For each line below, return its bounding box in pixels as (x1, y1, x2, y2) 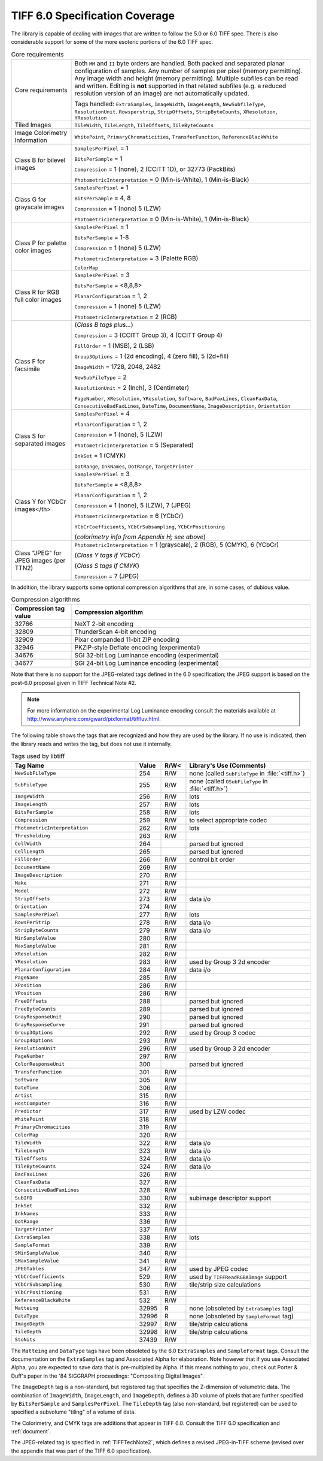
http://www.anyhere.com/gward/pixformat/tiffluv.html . (27, 716, 161, 723)
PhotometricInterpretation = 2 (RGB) (74, 312, 178, 321)
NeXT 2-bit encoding (74, 620, 134, 628)
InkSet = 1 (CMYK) (74, 451, 126, 459)
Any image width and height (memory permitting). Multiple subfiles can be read (74, 74, 298, 82)
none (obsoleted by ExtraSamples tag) (189, 1304, 294, 1312)
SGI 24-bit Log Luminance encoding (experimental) (74, 659, 220, 668)
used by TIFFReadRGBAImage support (189, 1272, 287, 1280)
